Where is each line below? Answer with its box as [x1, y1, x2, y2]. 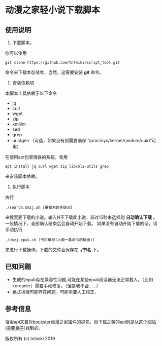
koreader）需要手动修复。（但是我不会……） [12, 282, 101, 289]
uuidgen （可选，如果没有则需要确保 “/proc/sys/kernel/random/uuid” [12, 138, 152, 143]
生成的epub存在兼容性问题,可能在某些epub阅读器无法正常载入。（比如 [12, 276, 153, 282]
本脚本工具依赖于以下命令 [5, 90, 57, 96]
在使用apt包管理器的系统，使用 [5, 154, 68, 160]
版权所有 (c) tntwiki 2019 [5, 335, 55, 341]
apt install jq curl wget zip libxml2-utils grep [5, 164, 109, 169]
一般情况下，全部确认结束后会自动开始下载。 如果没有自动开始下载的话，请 [5, 221, 158, 226]
